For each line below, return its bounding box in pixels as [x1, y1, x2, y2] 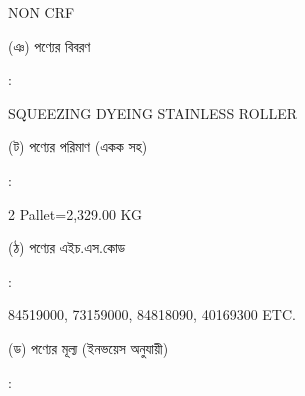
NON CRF [8, 2, 75, 22]
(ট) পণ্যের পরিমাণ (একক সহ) [8, 136, 148, 157]
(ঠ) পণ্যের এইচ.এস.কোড [8, 237, 126, 258]
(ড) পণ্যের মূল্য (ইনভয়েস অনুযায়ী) [8, 337, 169, 358]
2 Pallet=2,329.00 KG [8, 203, 143, 224]
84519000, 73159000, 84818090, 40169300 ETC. [8, 304, 296, 325]
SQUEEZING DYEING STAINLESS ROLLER [8, 102, 297, 123]
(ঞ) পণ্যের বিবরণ [8, 35, 91, 56]
